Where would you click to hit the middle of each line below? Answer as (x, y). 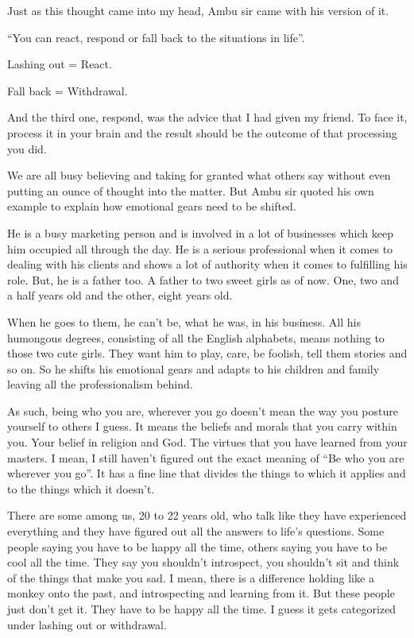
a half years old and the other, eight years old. (120, 295)
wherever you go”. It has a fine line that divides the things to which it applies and (207, 473)
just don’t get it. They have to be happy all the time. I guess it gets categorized (202, 609)
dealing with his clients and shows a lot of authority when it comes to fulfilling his (207, 264)
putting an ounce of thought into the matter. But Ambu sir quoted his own (191, 190)
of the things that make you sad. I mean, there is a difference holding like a (191, 577)
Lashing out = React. (60, 64)
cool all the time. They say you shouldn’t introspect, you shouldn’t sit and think (203, 562)
